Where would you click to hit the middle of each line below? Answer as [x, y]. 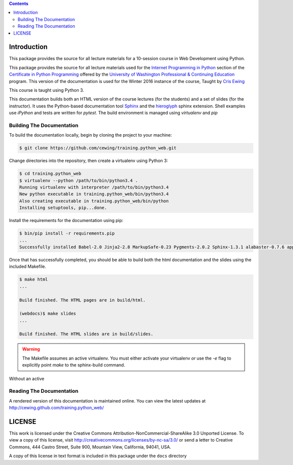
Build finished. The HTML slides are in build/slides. [86, 334]
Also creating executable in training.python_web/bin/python [94, 201]
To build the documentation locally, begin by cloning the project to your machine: [91, 135]
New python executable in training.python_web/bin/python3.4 [94, 194]
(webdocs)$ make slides [48, 314]
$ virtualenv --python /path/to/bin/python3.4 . [79, 180]
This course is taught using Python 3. [47, 90]
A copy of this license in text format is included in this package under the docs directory [98, 456]
